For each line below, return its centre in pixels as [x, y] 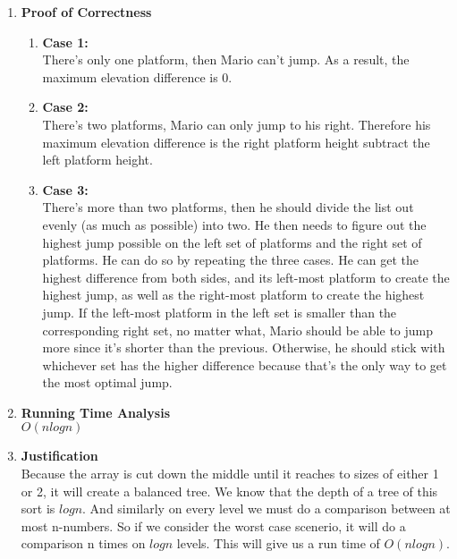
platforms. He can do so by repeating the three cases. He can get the [230, 260]
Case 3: [65, 189]
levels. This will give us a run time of [278, 543]
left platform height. [97, 160]
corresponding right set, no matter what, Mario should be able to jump [237, 330]
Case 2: [65, 107]
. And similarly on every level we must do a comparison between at [267, 508]
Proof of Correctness [86, 12]
